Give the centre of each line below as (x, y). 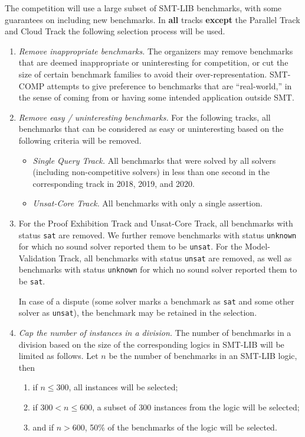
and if (43, 427)
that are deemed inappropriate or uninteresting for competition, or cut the (153, 62)
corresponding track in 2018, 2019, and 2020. (114, 183)
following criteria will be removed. (80, 140)
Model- (258, 246)
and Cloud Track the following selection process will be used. (115, 31)
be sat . (32, 281)
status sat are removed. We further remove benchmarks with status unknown (158, 234)
